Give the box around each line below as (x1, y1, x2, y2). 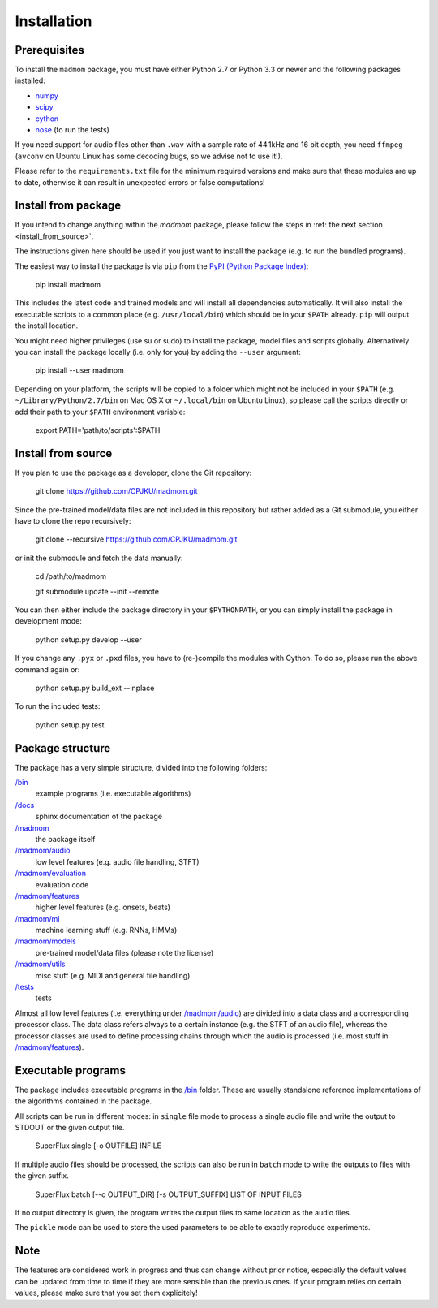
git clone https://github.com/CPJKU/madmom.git (35, 486, 198, 496)
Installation (15, 12, 92, 30)
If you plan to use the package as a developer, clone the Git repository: (15, 468, 252, 477)
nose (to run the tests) (35, 125, 109, 135)
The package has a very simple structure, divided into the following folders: (15, 762, 268, 772)
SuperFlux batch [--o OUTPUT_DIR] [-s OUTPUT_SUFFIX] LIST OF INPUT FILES (35, 1189, 302, 1199)
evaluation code (35, 879, 89, 889)
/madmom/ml (15, 913, 60, 923)
